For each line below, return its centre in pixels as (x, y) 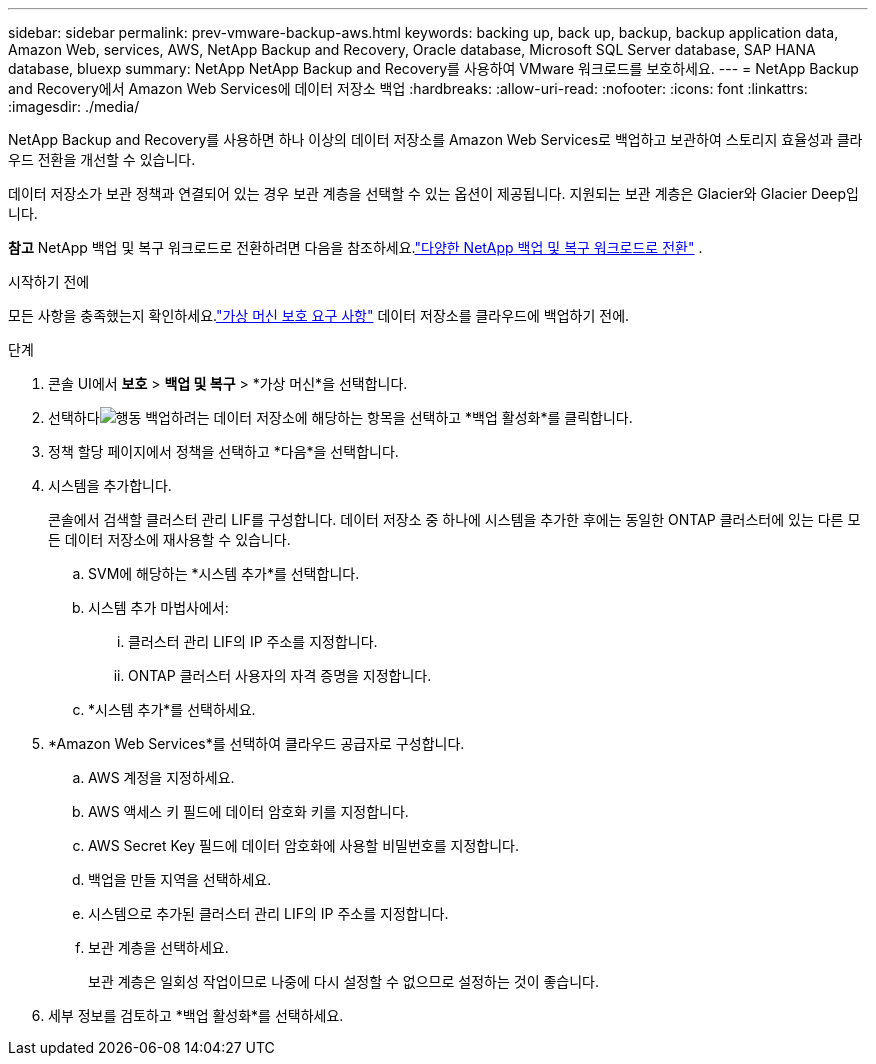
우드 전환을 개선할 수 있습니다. (102, 159)
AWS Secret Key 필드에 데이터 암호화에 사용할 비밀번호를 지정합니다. (303, 845)
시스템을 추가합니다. (110, 485)
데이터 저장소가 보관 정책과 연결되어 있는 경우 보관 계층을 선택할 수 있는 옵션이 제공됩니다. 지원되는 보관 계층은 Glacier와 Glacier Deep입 (433, 193)
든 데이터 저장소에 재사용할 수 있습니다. (169, 539)
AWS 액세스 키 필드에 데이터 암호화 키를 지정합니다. (248, 811)
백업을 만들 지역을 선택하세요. (180, 879)
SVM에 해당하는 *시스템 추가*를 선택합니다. (224, 573)
